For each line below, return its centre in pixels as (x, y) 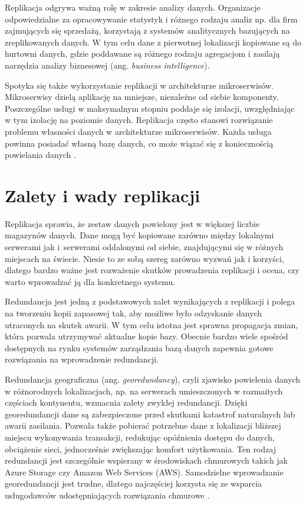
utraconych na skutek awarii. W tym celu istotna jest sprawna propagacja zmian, (152, 324)
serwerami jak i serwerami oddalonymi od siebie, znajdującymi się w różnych (144, 247)
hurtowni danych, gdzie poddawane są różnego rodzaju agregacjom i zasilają (142, 54)
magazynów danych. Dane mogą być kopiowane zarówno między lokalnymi (139, 235)
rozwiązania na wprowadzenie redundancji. (82, 359)
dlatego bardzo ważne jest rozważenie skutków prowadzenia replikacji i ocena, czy (152, 270)
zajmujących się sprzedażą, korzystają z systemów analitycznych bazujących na (147, 30)
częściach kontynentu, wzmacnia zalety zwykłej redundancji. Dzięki (126, 402)
